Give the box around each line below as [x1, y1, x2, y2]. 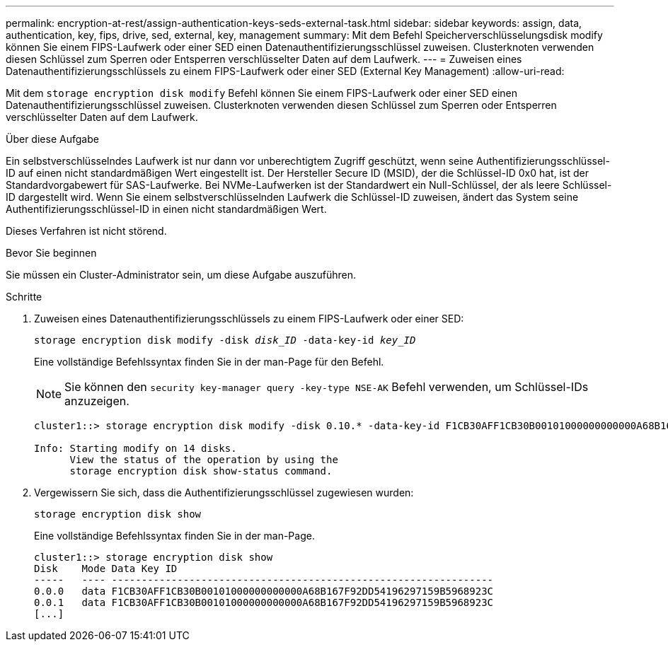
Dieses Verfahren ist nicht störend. [6, 225, 167, 237]
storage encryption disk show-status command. [69, 465, 333, 477]
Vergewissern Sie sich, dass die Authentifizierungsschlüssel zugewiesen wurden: [34, 486, 414, 499]
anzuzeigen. [64, 394, 129, 408]
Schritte [6, 291, 42, 303]
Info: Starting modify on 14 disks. [34, 443, 237, 454]
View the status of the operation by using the [69, 454, 338, 465]
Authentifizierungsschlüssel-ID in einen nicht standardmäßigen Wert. [6, 203, 327, 215]
